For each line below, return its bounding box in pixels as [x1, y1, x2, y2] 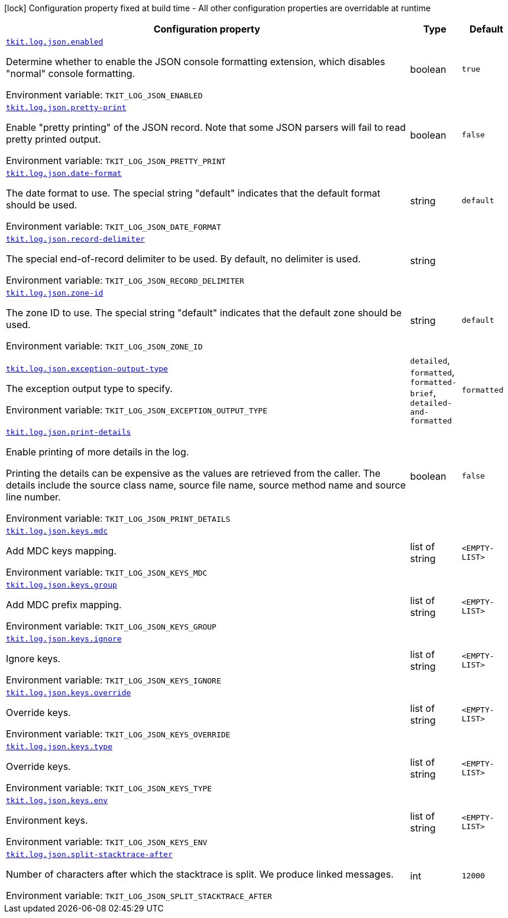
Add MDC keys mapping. [6, 545, 117, 557]
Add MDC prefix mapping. [6, 599, 122, 611]
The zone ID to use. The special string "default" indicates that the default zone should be [6, 307, 402, 319]
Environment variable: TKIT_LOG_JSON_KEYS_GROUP [6, 620, 216, 632]
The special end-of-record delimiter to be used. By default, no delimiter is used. [6, 253, 361, 265]
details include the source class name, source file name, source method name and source [6, 479, 406, 491]
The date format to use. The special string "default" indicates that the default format [6, 187, 380, 199]
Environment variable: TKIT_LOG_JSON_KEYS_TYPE [6, 782, 212, 794]
